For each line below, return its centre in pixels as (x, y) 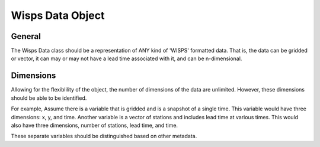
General (26, 36)
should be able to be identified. (49, 98)
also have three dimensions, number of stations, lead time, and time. (94, 125)
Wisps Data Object (58, 15)
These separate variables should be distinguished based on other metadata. (104, 136)
